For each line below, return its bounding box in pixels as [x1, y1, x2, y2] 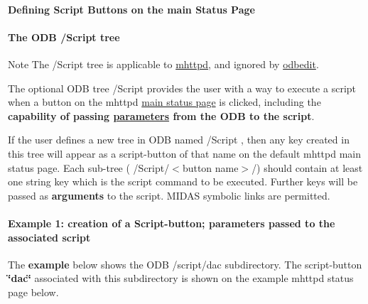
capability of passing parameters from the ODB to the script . [8, 108, 315, 123]
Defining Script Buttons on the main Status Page [8, 1, 255, 16]
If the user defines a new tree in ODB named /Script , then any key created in [8, 132, 350, 147]
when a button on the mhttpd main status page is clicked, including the [8, 94, 321, 109]
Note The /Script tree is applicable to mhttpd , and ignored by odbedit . [8, 56, 319, 71]
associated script [8, 229, 91, 244]
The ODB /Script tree [8, 29, 120, 44]
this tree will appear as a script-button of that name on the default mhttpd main [8, 146, 361, 161]
